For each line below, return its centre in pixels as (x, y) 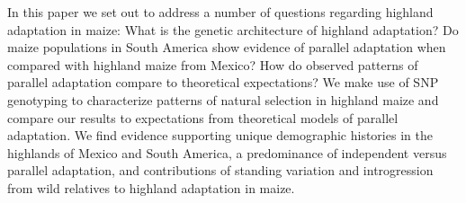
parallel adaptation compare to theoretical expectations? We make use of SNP (223, 82)
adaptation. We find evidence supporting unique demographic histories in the (220, 135)
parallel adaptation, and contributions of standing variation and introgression (220, 170)
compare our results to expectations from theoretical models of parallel (203, 117)
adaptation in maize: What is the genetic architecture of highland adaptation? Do (233, 29)
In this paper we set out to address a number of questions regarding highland (220, 12)
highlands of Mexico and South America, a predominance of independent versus (227, 152)
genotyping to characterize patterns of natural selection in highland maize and (223, 99)
